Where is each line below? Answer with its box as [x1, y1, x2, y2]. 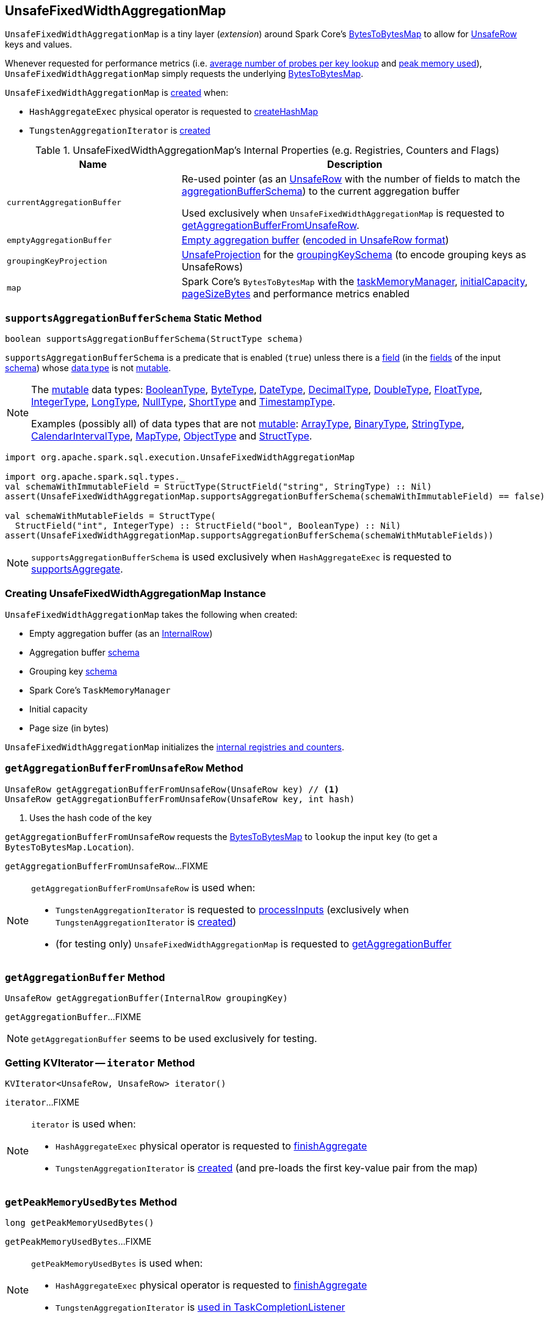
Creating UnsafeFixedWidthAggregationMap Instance [5, 587, 266, 599]
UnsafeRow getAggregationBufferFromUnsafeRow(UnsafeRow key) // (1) [5, 784, 339, 794]
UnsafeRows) [181, 261, 243, 273]
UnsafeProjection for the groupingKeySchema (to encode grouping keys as [181, 248, 527, 261]
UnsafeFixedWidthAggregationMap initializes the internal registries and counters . [5, 741, 345, 752]
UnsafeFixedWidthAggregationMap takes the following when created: [5, 609, 298, 620]
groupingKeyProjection [7, 256, 107, 266]
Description [327, 158, 383, 171]
